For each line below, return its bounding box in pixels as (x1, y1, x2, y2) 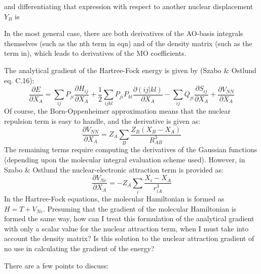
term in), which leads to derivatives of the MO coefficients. (4, 48, 187, 58)
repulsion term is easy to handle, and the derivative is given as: (4, 115, 201, 126)
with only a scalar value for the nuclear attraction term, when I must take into (4, 223, 249, 233)
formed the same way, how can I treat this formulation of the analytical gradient (4, 213, 254, 224)
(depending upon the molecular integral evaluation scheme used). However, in (4, 154, 245, 164)
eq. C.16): (4, 75, 34, 85)
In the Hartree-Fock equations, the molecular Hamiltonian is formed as (4, 193, 225, 203)
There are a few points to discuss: (4, 260, 109, 270)
